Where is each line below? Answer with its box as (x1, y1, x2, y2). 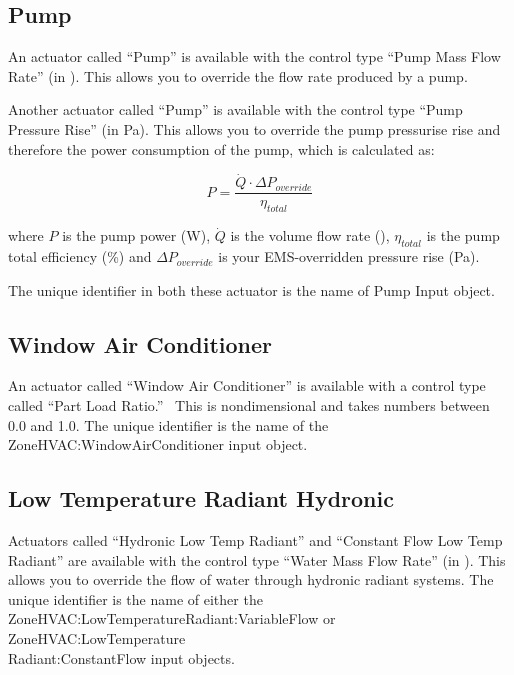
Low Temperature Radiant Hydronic (8, 483, 394, 514)
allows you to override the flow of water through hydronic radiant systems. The (8, 569, 494, 590)
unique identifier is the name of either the (8, 588, 263, 609)
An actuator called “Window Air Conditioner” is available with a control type (8, 375, 486, 396)
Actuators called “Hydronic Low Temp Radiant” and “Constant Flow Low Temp (8, 530, 503, 551)
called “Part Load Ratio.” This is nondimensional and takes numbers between (8, 395, 490, 416)
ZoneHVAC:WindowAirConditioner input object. (8, 434, 308, 455)
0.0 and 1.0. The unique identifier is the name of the (8, 414, 329, 435)
